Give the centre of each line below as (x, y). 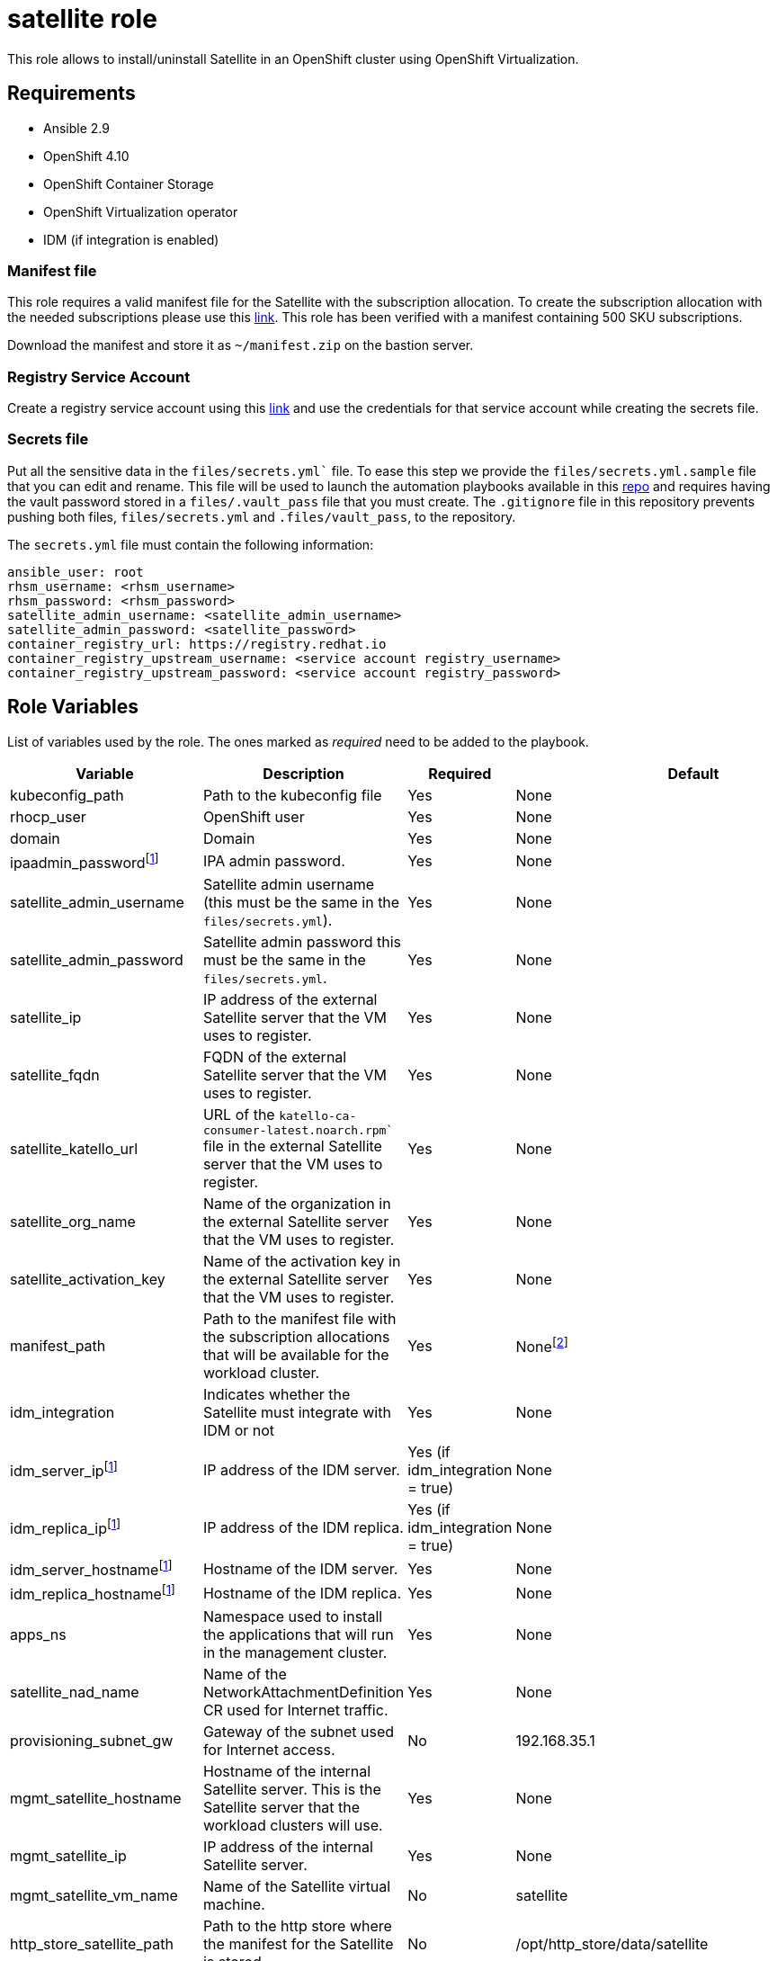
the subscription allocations (296, 1337)
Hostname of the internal (287, 1771)
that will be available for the (296, 1355)
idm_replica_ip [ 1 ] (66, 1527)
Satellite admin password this (302, 942)
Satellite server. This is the (292, 1789)
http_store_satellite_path (92, 1943)
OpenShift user (254, 816)
